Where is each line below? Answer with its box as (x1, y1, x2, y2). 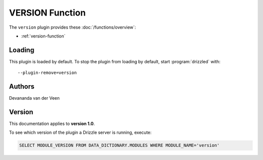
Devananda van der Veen (9, 95, 60, 101)
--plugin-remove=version (18, 70, 77, 75)
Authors (9, 83, 35, 91)
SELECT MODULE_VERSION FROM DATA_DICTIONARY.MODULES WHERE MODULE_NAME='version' (19, 142, 220, 148)
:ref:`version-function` (21, 33, 66, 39)
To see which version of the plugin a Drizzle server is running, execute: (9, 129, 152, 136)
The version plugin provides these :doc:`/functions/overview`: (9, 24, 136, 30)
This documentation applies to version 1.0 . (9, 121, 95, 126)
